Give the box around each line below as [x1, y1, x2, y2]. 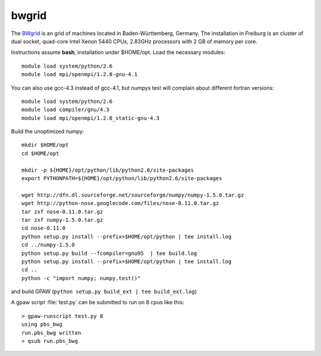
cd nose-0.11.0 [21, 225, 66, 232]
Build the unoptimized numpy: [11, 128, 84, 135]
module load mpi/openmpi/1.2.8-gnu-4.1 [21, 71, 138, 78]
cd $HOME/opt [21, 150, 59, 157]
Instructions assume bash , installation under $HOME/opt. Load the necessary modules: [11, 49, 226, 56]
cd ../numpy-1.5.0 [21, 241, 75, 248]
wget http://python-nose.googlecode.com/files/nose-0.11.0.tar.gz [21, 200, 219, 207]
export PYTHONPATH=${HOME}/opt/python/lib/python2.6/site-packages [21, 175, 222, 182]
